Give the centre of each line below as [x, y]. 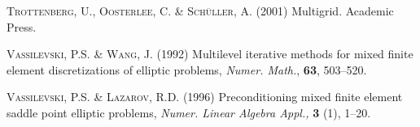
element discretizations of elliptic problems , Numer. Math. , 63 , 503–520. [187, 69]
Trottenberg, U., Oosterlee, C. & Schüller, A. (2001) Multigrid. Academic [200, 11]
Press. [22, 26]
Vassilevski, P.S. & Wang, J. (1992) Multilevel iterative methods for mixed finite [210, 54]
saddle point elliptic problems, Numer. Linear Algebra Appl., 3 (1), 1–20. [189, 112]
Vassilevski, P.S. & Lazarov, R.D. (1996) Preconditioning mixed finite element [205, 97]
